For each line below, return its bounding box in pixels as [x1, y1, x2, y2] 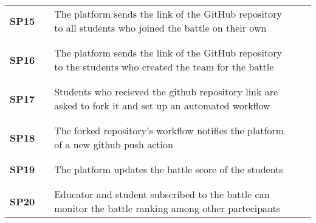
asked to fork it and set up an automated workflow [54, 98, 270, 112]
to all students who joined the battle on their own [54, 21, 267, 35]
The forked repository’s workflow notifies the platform [54, 123, 284, 137]
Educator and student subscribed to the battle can [54, 187, 270, 201]
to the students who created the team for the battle [54, 60, 274, 74]
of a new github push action [54, 137, 173, 151]
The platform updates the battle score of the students [54, 162, 283, 176]
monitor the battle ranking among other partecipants [54, 201, 281, 215]
